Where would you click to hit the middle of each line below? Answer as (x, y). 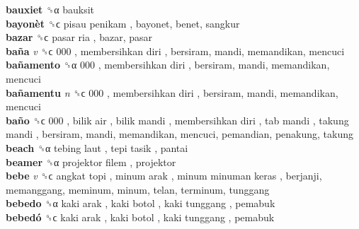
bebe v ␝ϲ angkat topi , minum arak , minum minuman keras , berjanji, (164, 176)
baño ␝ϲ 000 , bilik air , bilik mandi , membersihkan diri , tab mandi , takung (177, 120)
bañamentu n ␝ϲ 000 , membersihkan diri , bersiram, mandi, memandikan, (172, 92)
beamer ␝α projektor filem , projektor (91, 162)
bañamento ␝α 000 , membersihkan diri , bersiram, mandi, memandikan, (168, 65)
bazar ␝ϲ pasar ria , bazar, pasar (79, 37)
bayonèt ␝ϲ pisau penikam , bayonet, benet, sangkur (123, 23)
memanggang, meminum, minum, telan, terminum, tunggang (138, 189)
